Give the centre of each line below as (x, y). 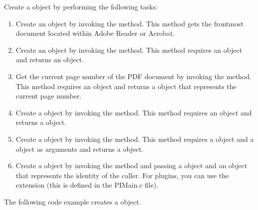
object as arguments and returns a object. (80, 149)
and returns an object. (50, 59)
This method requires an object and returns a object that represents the (126, 86)
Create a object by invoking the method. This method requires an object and (134, 112)
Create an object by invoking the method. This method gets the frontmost (129, 23)
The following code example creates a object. (73, 201)
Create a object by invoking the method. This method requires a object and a (135, 139)
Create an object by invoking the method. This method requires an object (129, 50)
